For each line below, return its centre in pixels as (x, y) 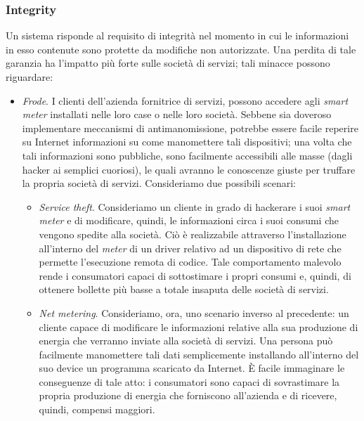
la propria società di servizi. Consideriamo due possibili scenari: (159, 183)
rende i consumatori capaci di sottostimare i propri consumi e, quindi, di (195, 275)
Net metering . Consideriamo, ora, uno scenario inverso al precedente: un (194, 312)
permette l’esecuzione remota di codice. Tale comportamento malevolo (190, 262)
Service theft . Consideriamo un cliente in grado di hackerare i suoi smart (195, 206)
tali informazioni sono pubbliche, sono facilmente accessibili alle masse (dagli (187, 155)
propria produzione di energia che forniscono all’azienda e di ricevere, (188, 395)
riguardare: (30, 77)
